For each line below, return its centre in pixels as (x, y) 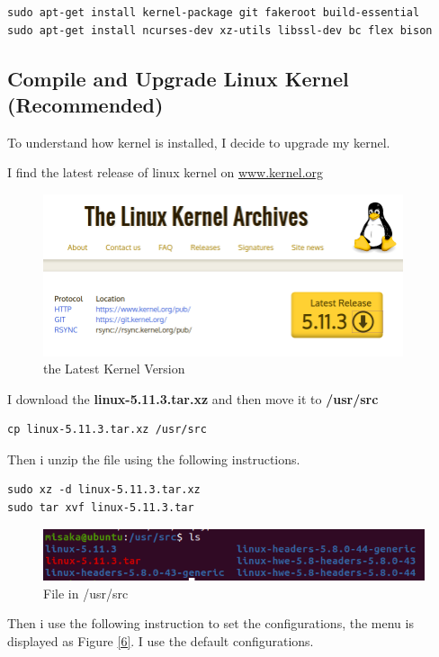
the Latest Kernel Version (114, 369)
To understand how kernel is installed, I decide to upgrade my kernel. (199, 142)
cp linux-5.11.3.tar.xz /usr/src (107, 430)
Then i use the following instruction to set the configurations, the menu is (211, 623)
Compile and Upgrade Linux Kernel (178, 78)
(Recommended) (85, 104)
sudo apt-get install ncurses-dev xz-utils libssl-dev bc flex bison (220, 30)
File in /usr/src (86, 593)
